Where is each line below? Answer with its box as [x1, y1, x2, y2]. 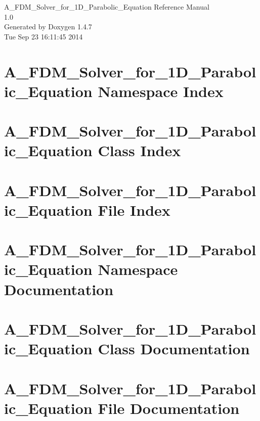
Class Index [98, 140, 181, 161]
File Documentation [98, 397, 240, 418]
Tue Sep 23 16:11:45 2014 [4, 31, 83, 41]
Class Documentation [98, 338, 250, 359]
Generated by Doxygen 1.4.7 [4, 21, 92, 32]
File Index [98, 199, 170, 220]
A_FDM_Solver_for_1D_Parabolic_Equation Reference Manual [4, 2, 209, 12]
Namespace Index [98, 80, 224, 101]
